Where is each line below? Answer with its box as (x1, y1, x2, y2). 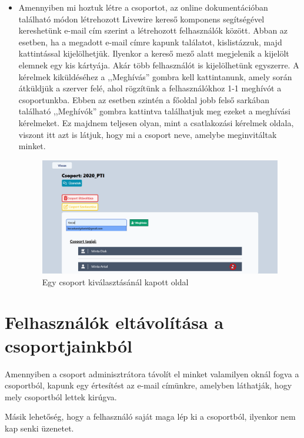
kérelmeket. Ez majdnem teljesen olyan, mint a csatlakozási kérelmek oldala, (18, 116, 294, 129)
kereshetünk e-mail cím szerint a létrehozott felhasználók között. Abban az (18, 24, 288, 37)
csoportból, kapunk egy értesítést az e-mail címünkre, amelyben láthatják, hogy (5, 379, 292, 391)
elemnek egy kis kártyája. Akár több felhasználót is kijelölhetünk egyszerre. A (18, 58, 299, 71)
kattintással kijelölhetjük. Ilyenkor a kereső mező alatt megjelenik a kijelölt (18, 47, 289, 60)
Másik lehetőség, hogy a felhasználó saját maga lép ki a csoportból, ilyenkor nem (5, 410, 296, 423)
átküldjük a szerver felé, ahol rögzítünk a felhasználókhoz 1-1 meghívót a (18, 82, 282, 94)
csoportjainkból (5, 333, 132, 357)
